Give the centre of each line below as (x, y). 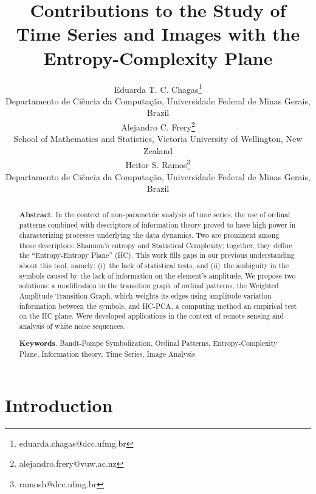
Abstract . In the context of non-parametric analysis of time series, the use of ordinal (155, 214)
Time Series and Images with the (158, 34)
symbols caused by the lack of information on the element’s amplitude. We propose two (157, 275)
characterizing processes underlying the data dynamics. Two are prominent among (149, 235)
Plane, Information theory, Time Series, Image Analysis (107, 354)
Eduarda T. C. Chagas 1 (158, 88)
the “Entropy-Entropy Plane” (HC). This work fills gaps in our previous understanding (157, 255)
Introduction (59, 404)
